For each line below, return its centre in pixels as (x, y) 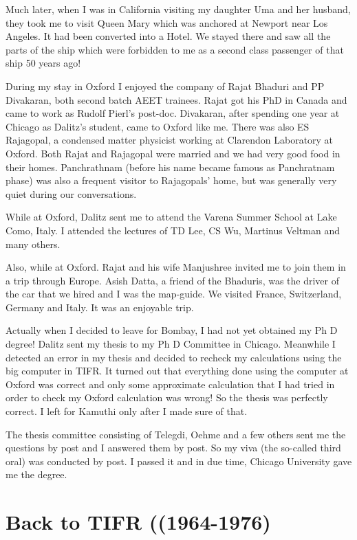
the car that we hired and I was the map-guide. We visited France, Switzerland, (174, 294)
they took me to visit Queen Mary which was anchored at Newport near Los (167, 22)
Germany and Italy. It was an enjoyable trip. (100, 307)
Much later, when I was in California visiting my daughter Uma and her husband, (178, 9)
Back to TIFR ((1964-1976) (138, 522)
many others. (33, 244)
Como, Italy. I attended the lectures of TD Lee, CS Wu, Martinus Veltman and (173, 230)
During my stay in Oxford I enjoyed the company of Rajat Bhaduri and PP (165, 86)
